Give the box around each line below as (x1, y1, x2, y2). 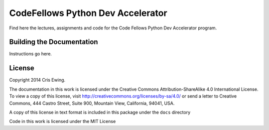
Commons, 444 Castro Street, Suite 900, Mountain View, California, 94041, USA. (9, 100, 175, 106)
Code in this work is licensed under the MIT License (9, 119, 116, 125)
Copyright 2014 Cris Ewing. (9, 77, 66, 83)
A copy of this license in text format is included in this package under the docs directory (9, 109, 191, 115)
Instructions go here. (9, 51, 52, 57)
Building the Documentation (9, 38, 98, 46)
